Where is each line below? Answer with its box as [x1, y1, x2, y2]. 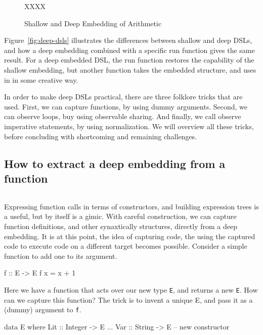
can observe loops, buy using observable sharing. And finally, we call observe [4, 111, 241, 122]
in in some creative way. [4, 74, 78, 85]
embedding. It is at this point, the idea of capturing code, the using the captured [4, 231, 255, 241]
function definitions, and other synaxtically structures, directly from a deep [4, 220, 238, 231]
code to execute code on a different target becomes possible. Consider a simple [4, 241, 247, 251]
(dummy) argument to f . [4, 304, 81, 315]
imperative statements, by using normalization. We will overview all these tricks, [4, 121, 254, 131]
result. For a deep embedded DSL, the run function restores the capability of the [4, 54, 254, 65]
